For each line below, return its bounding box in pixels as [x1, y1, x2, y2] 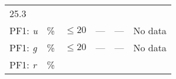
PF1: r [9, 58, 36, 71]
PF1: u [9, 24, 38, 37]
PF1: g [9, 41, 37, 54]
